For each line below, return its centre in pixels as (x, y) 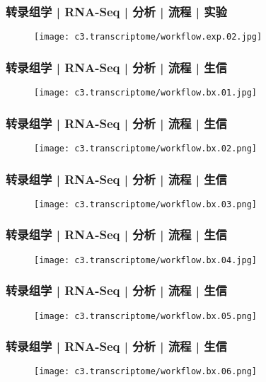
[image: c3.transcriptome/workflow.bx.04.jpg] (145, 260)
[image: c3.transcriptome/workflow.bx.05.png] (145, 316)
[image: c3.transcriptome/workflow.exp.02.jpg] (148, 37)
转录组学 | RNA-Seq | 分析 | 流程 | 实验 (116, 11)
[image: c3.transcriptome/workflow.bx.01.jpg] (145, 93)
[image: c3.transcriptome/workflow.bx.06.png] (145, 372)
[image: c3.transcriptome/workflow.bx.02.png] (145, 148)
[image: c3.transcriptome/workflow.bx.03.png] (145, 204)
